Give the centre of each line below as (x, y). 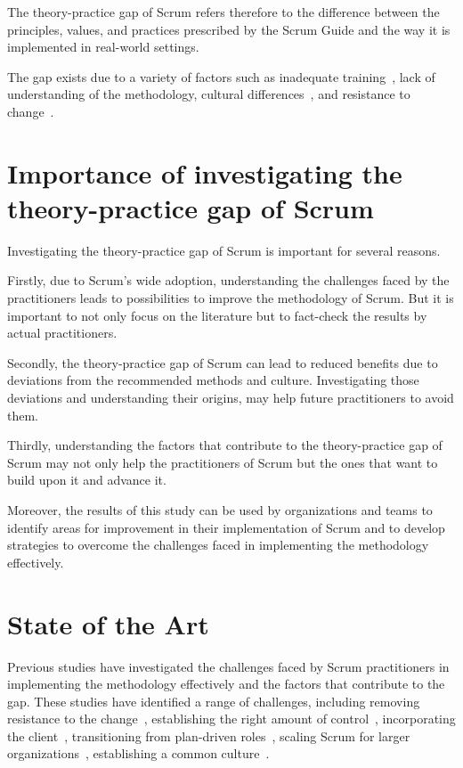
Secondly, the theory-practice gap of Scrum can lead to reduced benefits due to (223, 362)
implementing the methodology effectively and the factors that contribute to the (226, 684)
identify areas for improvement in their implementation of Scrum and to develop (226, 527)
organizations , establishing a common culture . (138, 753)
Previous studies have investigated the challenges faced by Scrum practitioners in (228, 666)
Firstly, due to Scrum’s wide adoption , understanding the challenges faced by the (228, 280)
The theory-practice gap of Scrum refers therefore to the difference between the (223, 12)
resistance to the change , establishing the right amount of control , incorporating (231, 719)
